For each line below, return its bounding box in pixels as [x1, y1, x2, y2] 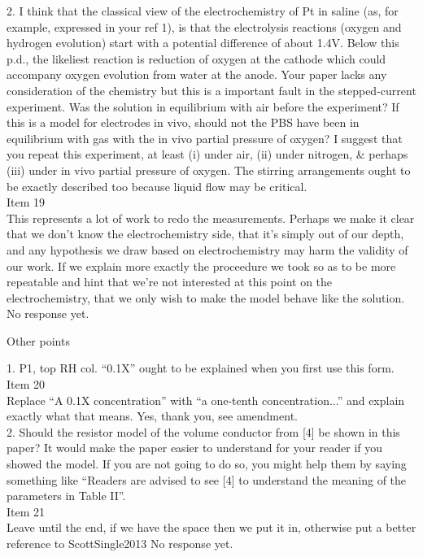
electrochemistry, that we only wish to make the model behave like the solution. [7, 289, 405, 306]
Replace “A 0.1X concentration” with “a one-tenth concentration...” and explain [7, 391, 405, 408]
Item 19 [7, 194, 46, 211]
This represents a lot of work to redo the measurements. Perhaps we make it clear [7, 209, 415, 226]
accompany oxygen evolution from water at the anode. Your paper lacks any [7, 66, 387, 83]
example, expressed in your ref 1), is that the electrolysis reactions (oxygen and [7, 18, 402, 35]
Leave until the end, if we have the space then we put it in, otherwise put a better [7, 519, 416, 536]
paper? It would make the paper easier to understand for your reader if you [7, 439, 383, 456]
